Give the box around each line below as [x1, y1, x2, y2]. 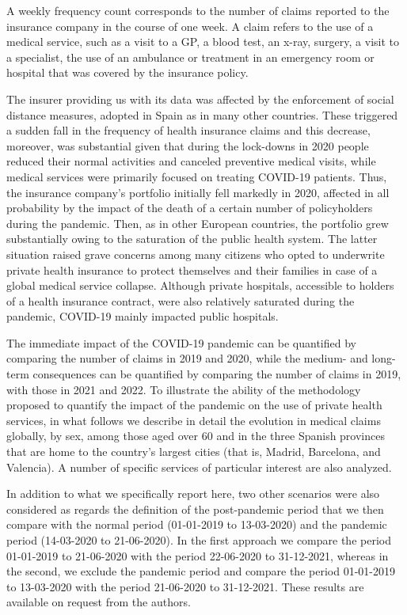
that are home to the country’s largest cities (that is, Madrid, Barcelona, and [6, 443, 381, 460]
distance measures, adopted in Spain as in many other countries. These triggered [6, 106, 398, 123]
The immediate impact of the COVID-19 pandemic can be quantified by [6, 334, 356, 351]
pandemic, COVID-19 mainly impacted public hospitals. [6, 308, 279, 325]
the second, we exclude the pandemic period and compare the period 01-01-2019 [6, 563, 395, 579]
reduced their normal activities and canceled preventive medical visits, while [6, 153, 376, 169]
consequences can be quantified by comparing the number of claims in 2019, [32, 366, 401, 382]
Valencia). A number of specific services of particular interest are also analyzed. [6, 458, 392, 475]
